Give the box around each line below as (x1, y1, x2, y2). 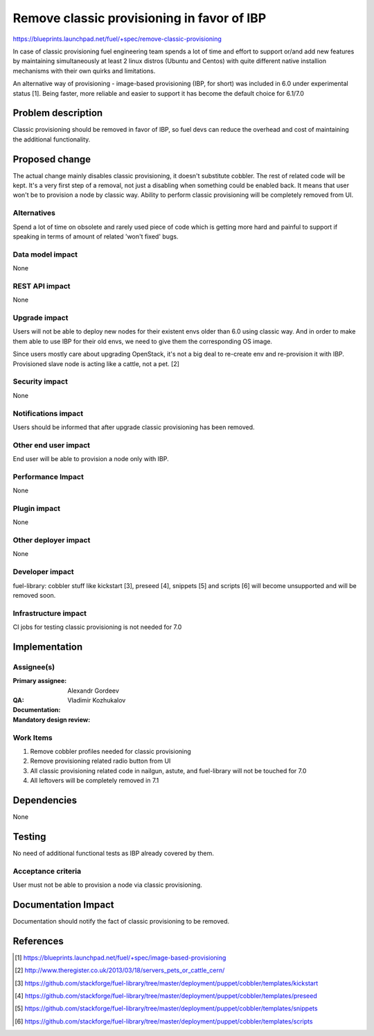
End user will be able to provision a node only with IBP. (12, 455, 169, 463)
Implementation (12, 641, 83, 653)
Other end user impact (12, 440, 90, 450)
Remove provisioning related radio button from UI (30, 757, 171, 766)
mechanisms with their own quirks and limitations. (12, 67, 156, 75)
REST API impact (12, 281, 71, 291)
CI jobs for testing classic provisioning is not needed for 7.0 (12, 623, 182, 631)
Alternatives (12, 208, 55, 218)
